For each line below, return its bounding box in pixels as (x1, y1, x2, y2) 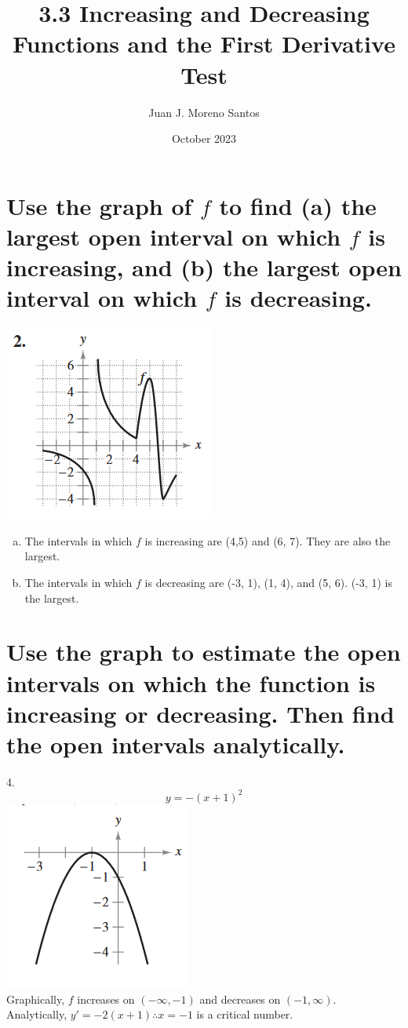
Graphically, (6, 990, 65, 1007)
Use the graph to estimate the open (6, 636, 401, 668)
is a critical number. (196, 1006, 293, 1023)
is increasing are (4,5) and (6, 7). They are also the (144, 532, 391, 549)
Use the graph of (6, 189, 192, 221)
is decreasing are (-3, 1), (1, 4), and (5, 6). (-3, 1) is (144, 574, 392, 590)
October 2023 (171, 130, 237, 147)
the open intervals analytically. (6, 727, 345, 760)
